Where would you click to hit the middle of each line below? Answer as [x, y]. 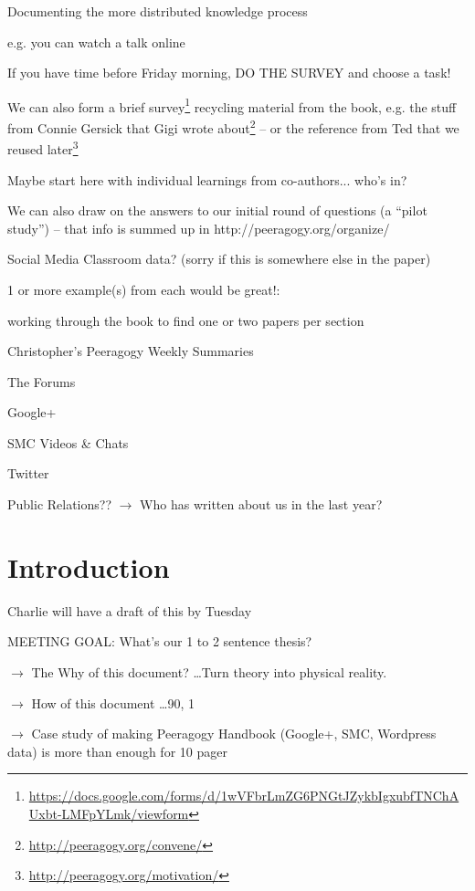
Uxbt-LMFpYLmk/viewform [109, 813]
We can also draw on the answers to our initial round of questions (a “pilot [217, 210]
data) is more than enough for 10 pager [117, 751]
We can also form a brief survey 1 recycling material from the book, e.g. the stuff [232, 105]
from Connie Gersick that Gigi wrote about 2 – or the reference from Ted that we [233, 126]
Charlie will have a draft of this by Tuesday [130, 610]
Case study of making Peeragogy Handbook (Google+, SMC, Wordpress [234, 734]
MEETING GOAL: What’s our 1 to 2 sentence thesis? [160, 641]
